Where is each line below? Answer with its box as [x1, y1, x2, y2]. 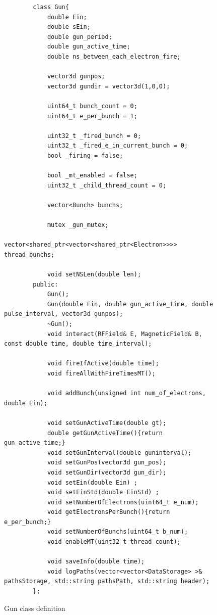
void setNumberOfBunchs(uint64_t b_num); [47, 528, 188, 536]
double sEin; [47, 23, 91, 31]
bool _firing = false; [47, 152, 123, 159]
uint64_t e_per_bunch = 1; [47, 112, 137, 120]
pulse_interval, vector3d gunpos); [4, 310, 123, 318]
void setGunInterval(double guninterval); [47, 449, 192, 456]
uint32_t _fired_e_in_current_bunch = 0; [47, 142, 188, 150]
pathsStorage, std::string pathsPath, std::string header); [4, 578, 210, 585]
